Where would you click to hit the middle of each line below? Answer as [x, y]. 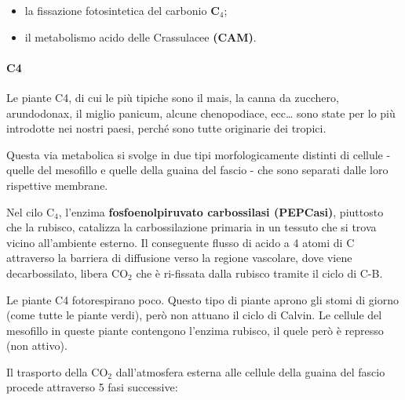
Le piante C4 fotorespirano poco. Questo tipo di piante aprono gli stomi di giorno [202, 299]
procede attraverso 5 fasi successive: [92, 387]
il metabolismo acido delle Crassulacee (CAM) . [140, 36]
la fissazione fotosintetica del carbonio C [122, 10]
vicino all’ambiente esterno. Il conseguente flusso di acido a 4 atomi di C [181, 242]
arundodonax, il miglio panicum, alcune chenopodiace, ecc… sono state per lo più [201, 113]
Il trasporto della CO [57, 371]
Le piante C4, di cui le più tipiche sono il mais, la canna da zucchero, [173, 97]
